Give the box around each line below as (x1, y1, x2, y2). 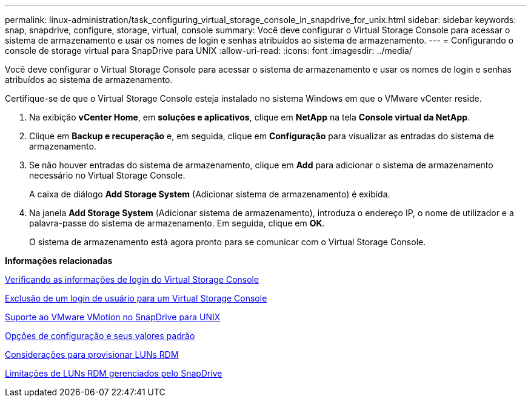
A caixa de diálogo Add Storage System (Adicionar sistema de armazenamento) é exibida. (29, 189, 390, 199)
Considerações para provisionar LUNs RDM (5, 349, 179, 360)
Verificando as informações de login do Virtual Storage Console (5, 274, 259, 285)
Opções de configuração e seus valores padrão (5, 331, 195, 341)
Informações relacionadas (5, 255, 113, 266)
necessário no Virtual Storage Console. (29, 170, 185, 180)
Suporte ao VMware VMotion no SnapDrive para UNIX (5, 312, 221, 322)
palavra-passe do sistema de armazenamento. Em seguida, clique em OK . (29, 218, 325, 228)
